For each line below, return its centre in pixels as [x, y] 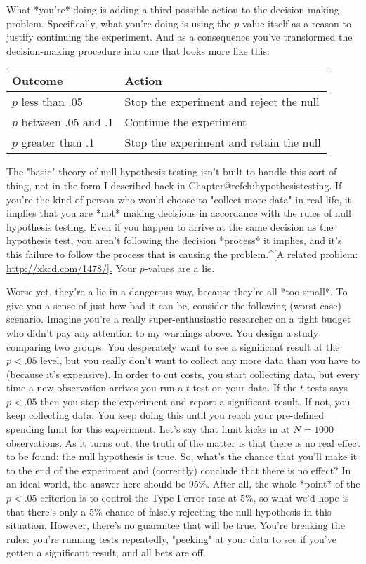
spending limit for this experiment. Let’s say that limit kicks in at [148, 429]
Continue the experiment [186, 122]
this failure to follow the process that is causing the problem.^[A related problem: [182, 254]
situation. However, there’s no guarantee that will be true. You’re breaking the [176, 525]
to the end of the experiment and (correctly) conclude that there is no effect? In [179, 470]
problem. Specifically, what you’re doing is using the [119, 23]
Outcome [38, 81]
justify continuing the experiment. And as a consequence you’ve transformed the [179, 37]
